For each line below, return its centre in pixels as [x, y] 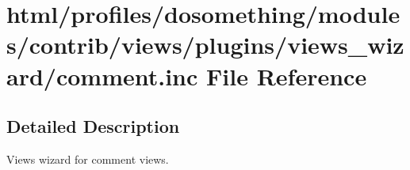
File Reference [287, 76]
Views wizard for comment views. [88, 159]
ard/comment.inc [102, 76]
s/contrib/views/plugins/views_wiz [205, 45]
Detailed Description [93, 126]
